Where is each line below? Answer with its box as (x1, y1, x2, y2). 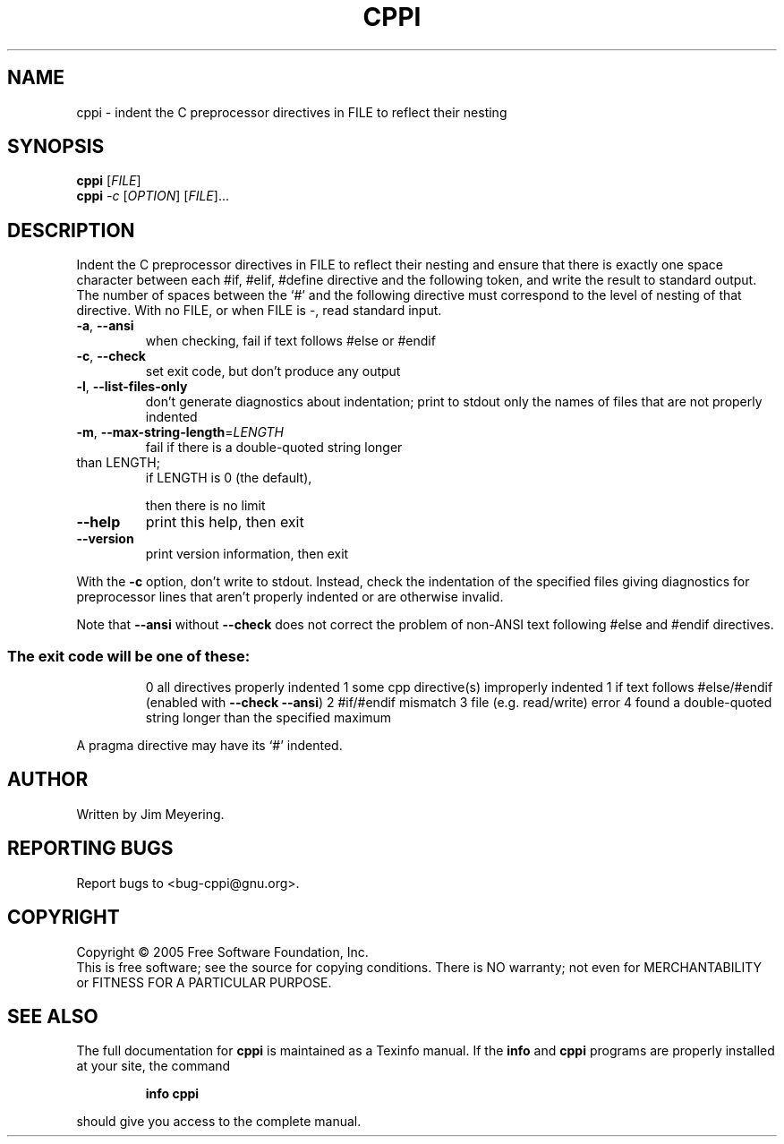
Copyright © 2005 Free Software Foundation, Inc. (76, 943, 369, 960)
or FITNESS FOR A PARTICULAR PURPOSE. (76, 974, 332, 990)
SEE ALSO (7, 1004, 98, 1028)
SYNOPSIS (7, 135, 105, 158)
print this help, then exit (145, 513, 304, 532)
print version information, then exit (145, 546, 349, 562)
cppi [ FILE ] (76, 173, 141, 189)
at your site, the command (76, 1058, 231, 1074)
